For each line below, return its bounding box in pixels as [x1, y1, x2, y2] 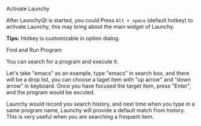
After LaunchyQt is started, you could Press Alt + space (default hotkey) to [6, 17, 193, 23]
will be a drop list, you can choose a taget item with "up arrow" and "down [6, 76, 191, 83]
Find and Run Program [6, 46, 62, 53]
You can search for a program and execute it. [6, 58, 119, 65]
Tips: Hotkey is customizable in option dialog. [6, 35, 120, 41]
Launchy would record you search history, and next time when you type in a [6, 100, 195, 107]
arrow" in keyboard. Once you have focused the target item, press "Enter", [6, 82, 191, 89]
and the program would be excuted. [6, 89, 95, 95]
